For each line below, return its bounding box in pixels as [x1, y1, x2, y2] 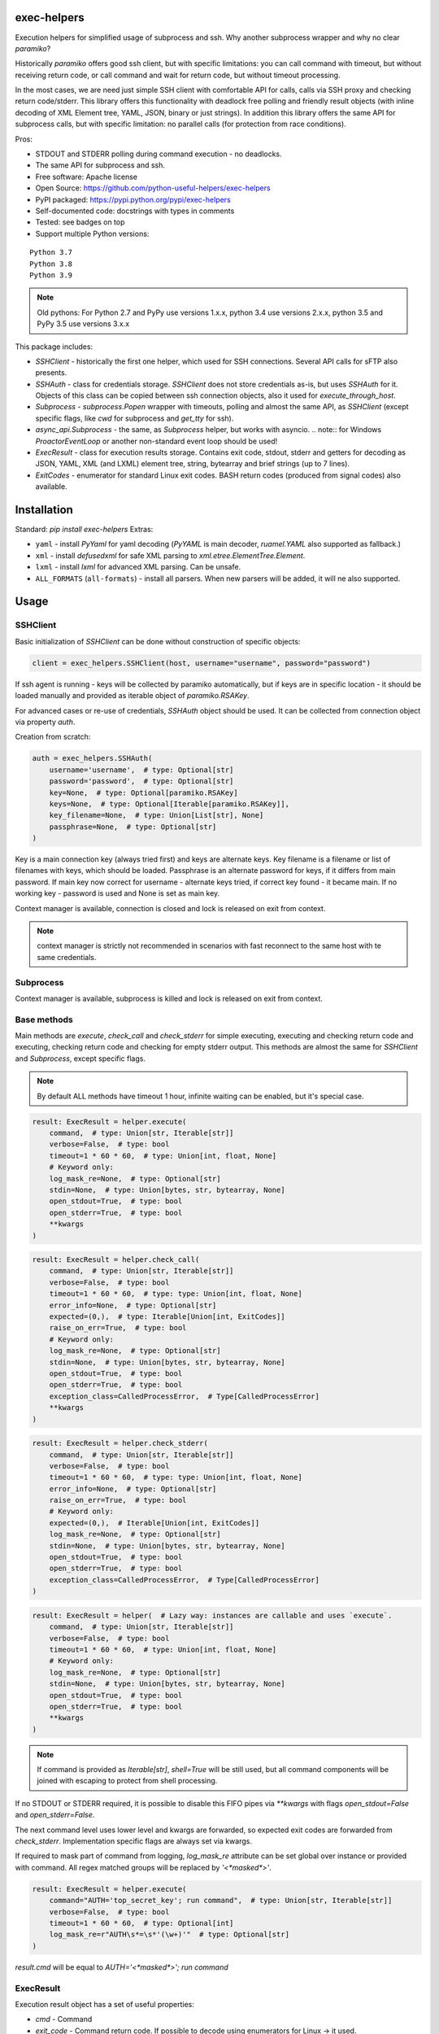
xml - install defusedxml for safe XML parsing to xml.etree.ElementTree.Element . [35, 550, 306, 561]
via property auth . [15, 717, 76, 727]
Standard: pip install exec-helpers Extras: [15, 525, 154, 535]
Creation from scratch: [15, 732, 91, 742]
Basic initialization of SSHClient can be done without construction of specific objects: [15, 636, 301, 646]
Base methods [15, 1014, 73, 1025]
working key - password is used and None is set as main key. [15, 888, 220, 898]
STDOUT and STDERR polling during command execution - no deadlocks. [35, 149, 282, 159]
